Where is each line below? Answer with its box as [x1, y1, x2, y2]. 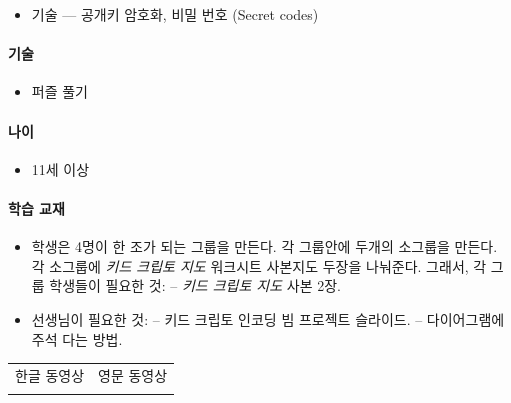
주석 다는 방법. [31, 328, 123, 349]
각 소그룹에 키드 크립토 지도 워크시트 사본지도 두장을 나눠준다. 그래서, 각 [31, 255, 487, 276]
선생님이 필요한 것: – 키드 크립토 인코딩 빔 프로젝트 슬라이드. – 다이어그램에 [31, 308, 505, 329]
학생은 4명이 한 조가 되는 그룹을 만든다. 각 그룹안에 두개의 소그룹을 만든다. [31, 236, 498, 257]
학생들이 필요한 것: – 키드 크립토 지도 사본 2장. [49, 275, 341, 296]
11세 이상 [31, 158, 90, 179]
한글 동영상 [15, 364, 85, 385]
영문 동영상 [98, 364, 168, 385]
